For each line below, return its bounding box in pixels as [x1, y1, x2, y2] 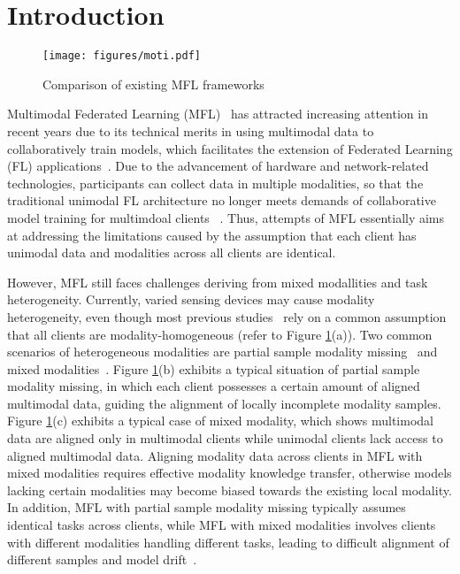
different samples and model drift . [7, 550, 197, 569]
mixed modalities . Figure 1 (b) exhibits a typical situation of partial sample [7, 359, 420, 378]
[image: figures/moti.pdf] [42, 50, 201, 63]
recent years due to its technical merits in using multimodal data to [7, 121, 374, 140]
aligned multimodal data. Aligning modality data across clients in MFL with [7, 446, 423, 464]
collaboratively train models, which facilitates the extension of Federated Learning [7, 139, 453, 157]
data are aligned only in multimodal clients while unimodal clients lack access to [7, 429, 443, 448]
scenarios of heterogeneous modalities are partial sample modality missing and [7, 342, 438, 361]
